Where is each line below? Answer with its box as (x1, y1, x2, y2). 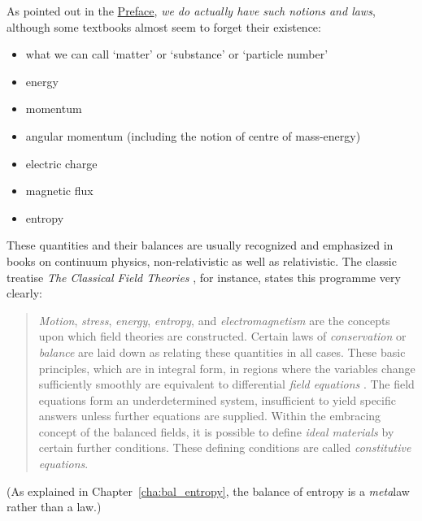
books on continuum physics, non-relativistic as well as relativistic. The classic (7, 252, 397, 269)
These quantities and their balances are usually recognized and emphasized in (7, 237, 394, 254)
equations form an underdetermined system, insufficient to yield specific (38, 391, 396, 408)
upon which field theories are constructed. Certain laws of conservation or (38, 328, 407, 345)
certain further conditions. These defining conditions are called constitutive (38, 439, 411, 456)
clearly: (7, 284, 42, 302)
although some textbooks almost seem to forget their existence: (7, 18, 321, 35)
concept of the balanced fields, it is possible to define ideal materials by (38, 423, 394, 440)
